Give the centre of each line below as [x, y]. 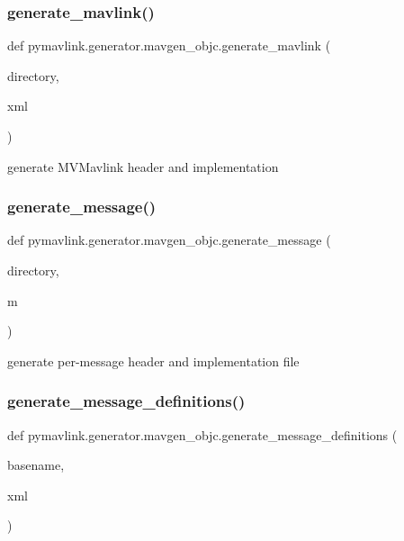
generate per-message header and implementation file [153, 361]
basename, [36, 465]
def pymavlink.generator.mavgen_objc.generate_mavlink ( [169, 45]
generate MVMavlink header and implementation [143, 166]
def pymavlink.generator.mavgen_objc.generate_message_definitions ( [202, 434]
